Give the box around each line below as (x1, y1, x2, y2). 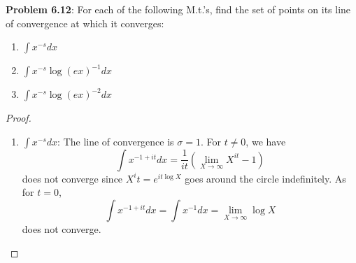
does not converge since (22, 171, 123, 185)
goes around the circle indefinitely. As (185, 171, 346, 185)
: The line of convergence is (57, 134, 174, 148)
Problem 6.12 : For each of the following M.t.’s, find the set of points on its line (6, 2, 351, 16)
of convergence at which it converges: (6, 15, 164, 30)
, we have (245, 134, 286, 148)
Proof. (6, 111, 31, 125)
